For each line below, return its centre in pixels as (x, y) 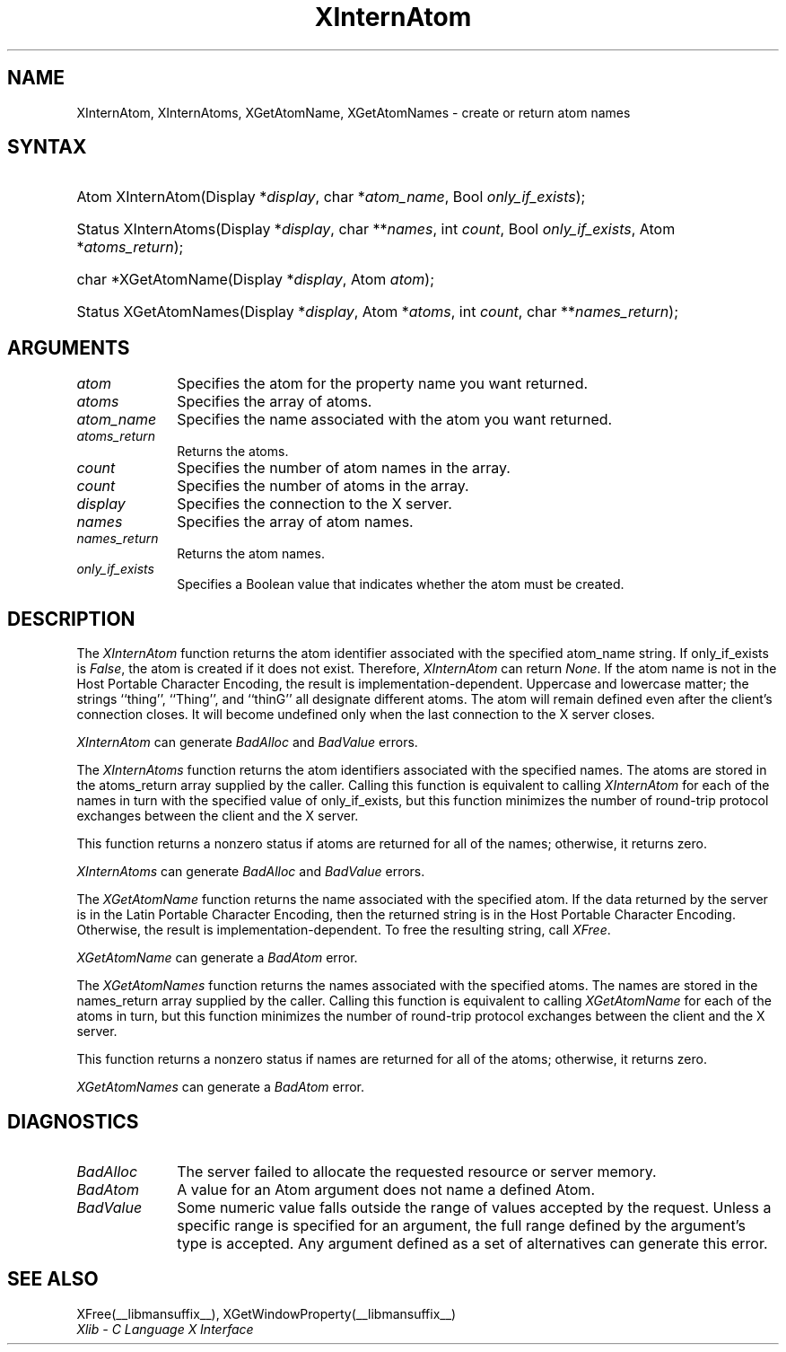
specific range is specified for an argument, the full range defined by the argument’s (461, 1225)
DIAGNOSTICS (73, 1121)
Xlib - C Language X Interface (165, 1329)
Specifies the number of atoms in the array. (323, 486)
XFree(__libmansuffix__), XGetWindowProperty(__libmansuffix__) (266, 1313)
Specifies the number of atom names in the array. (344, 468)
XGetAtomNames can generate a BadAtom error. (221, 1087)
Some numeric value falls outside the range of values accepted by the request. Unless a (474, 1207)
